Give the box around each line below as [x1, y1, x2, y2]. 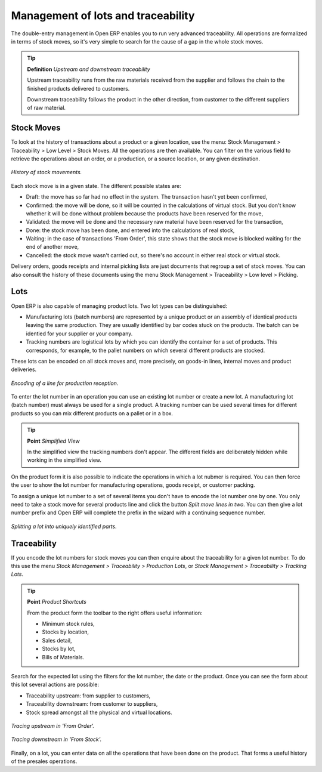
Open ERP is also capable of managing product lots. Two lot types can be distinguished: [11, 302, 228, 310]
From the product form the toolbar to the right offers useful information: [27, 609, 203, 616]
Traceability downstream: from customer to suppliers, [26, 700, 158, 708]
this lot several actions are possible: [11, 681, 100, 688]
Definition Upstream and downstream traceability [27, 66, 150, 73]
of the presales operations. [11, 758, 78, 765]
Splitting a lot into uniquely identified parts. [11, 523, 117, 530]
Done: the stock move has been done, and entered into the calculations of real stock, [26, 227, 235, 234]
